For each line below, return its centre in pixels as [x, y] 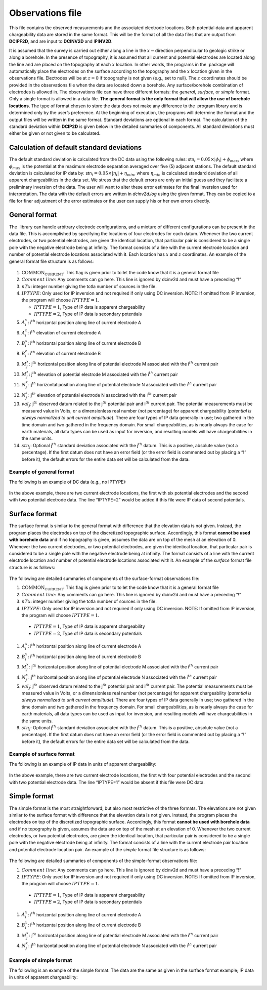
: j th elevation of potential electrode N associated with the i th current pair [102, 394]
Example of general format [42, 472]
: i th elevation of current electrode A [64, 332]
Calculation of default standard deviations [75, 147]
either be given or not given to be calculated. [55, 133]
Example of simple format [41, 960]
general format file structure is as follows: [51, 261]
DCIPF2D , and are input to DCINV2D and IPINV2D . [61, 41]
